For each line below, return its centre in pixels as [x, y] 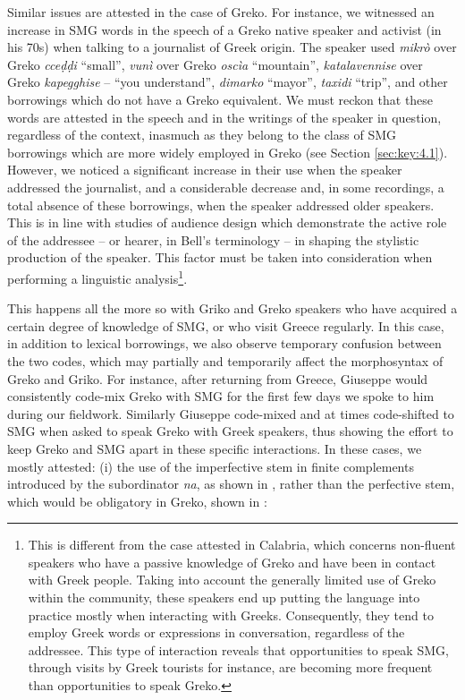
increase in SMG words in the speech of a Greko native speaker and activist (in [224, 29]
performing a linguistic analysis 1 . [97, 277]
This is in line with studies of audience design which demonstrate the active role [227, 222]
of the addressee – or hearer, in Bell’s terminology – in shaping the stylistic [213, 239]
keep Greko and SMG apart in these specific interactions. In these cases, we [215, 448]
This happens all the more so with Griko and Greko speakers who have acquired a [232, 308]
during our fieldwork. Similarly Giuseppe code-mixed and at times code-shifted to [231, 413]
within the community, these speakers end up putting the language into [224, 598]
